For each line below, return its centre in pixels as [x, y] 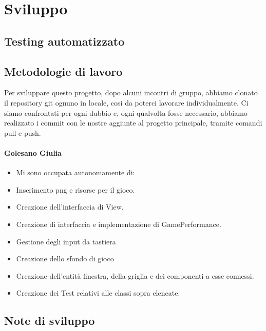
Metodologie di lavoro [63, 71]
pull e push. [23, 132]
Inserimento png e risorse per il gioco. [75, 189]
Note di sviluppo [50, 320]
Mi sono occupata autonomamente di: [75, 172]
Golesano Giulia [33, 152]
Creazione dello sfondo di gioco [65, 258]
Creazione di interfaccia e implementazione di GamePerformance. [119, 224]
